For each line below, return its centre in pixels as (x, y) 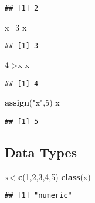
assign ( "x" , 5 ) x (32, 102)
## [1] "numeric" (38, 196)
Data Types (41, 152)
